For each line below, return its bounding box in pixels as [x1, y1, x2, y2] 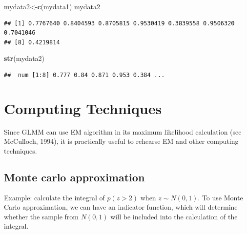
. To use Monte [198, 192, 243, 202]
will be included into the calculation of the [110, 211, 238, 221]
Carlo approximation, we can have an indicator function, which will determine [4, 202, 238, 212]
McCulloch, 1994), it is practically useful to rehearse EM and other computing [4, 136, 239, 146]
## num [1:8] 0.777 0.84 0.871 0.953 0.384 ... [4, 71, 165, 78]
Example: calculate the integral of [4, 192, 105, 202]
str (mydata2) [4, 53, 45, 63]
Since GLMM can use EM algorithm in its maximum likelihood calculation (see [4, 126, 242, 136]
